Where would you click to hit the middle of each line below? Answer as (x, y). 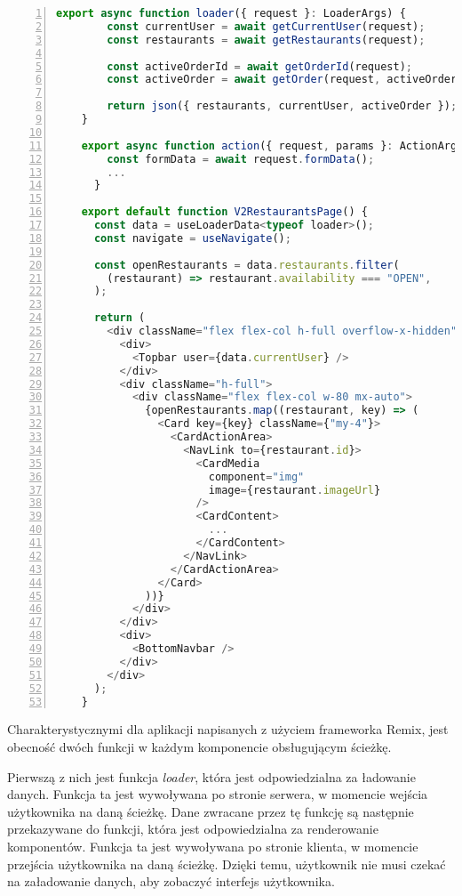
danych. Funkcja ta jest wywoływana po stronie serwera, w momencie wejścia (218, 794)
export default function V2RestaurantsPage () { (224, 212)
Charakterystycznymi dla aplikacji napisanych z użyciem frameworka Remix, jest (228, 729)
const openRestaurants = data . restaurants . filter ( (247, 265)
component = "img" (256, 476)
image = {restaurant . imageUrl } (295, 490)
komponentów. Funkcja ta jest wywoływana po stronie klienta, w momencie (213, 846)
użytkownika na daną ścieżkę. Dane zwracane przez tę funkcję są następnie (211, 811)
